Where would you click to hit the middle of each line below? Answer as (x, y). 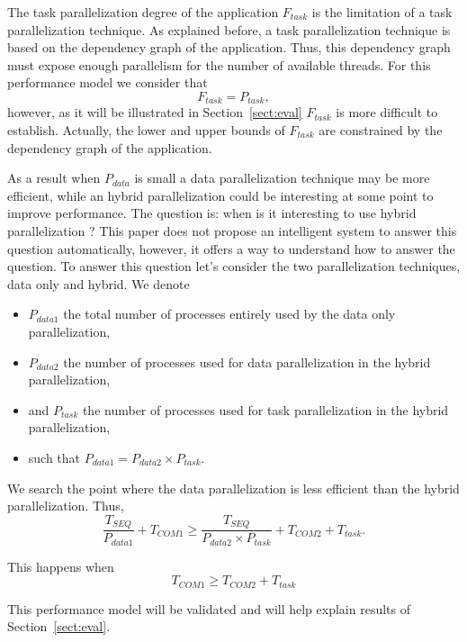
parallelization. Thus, (66, 506)
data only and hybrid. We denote (99, 283)
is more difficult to (387, 112)
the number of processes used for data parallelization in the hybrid (247, 362)
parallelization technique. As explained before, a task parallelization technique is (229, 29)
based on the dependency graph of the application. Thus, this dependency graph (229, 47)
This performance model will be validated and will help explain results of (209, 608)
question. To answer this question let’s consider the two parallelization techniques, (234, 266)
